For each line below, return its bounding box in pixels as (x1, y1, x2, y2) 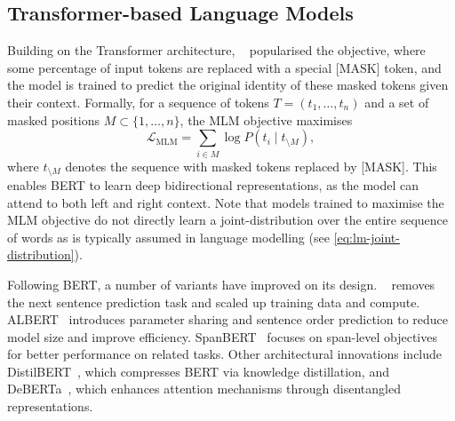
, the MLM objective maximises (180, 110, 353, 129)
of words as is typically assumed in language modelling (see (7, 227, 330, 246)
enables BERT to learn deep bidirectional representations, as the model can (7, 175, 419, 194)
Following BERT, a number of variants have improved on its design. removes (7, 274, 435, 293)
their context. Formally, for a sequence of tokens (7, 92, 269, 111)
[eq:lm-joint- (333, 227, 400, 246)
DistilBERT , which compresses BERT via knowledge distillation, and (7, 361, 389, 380)
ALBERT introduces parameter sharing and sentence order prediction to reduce (7, 310, 448, 329)
